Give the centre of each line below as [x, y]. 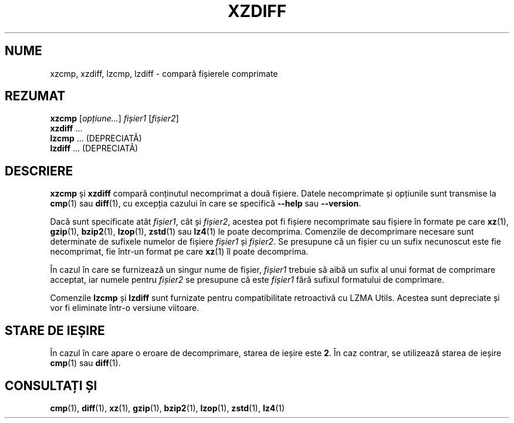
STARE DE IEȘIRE [55, 330]
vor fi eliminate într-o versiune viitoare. [125, 308]
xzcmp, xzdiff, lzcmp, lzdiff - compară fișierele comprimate [164, 73]
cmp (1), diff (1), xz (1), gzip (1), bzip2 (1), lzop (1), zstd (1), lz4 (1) [168, 408]
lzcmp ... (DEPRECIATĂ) [96, 138]
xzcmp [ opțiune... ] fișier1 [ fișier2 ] [114, 119]
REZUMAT [35, 96]
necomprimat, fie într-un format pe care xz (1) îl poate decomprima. [179, 252]
